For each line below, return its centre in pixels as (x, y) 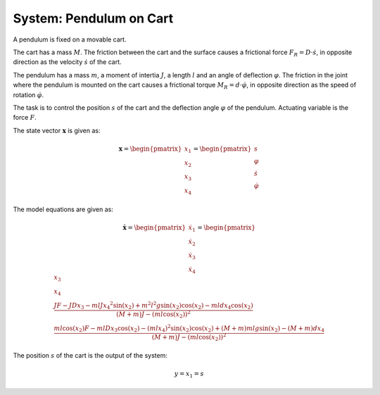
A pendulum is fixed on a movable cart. (70, 39)
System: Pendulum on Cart (93, 18)
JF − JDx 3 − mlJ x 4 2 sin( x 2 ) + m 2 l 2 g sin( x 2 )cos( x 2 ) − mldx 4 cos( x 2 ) (153, 306)
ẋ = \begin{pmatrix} (154, 227)
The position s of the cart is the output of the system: (90, 355)
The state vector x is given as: (57, 130)
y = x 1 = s (189, 375)
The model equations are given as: (63, 209)
